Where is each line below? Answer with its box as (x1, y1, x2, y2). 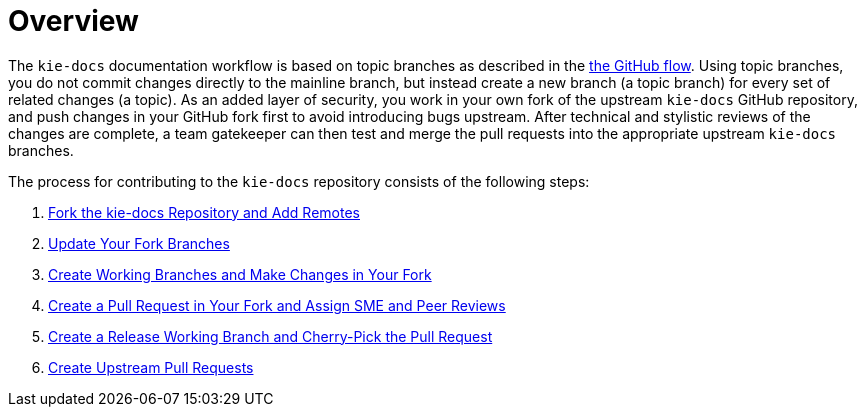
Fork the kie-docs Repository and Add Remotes (48, 203, 360, 221)
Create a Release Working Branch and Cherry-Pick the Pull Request (48, 327, 493, 345)
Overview (8, 4, 139, 38)
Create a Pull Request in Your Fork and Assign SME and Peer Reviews (48, 296, 506, 314)
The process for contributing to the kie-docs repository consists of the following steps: (8, 172, 590, 190)
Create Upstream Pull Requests (48, 358, 254, 376)
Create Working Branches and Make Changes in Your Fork (48, 265, 432, 283)
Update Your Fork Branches (48, 234, 230, 252)
